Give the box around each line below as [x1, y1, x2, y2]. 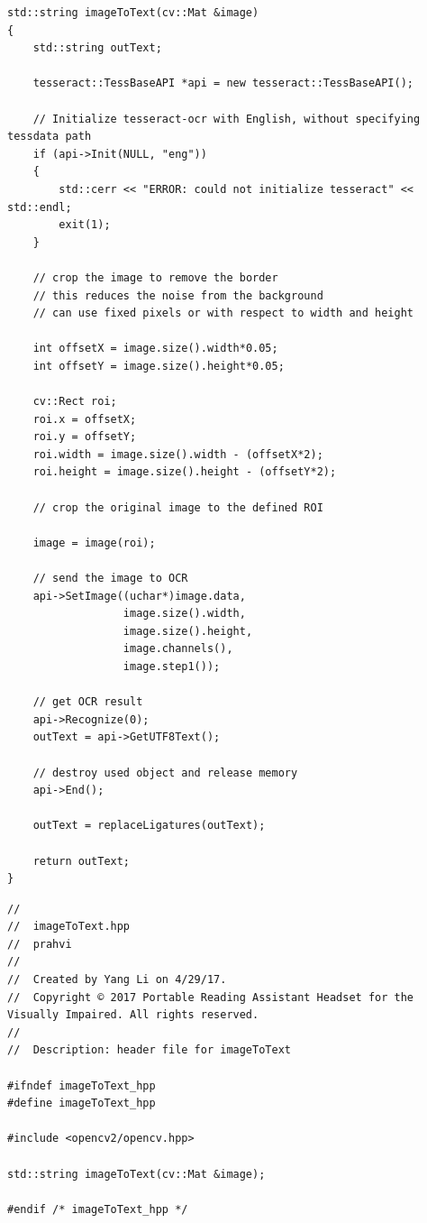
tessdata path [7, 130, 92, 143]
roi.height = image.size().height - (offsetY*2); [32, 465, 337, 479]
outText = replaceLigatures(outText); [32, 819, 266, 832]
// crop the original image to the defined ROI [32, 501, 323, 514]
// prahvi [7, 937, 72, 951]
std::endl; [7, 200, 72, 214]
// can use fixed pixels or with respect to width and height [32, 307, 414, 320]
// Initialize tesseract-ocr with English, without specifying [32, 112, 421, 125]
